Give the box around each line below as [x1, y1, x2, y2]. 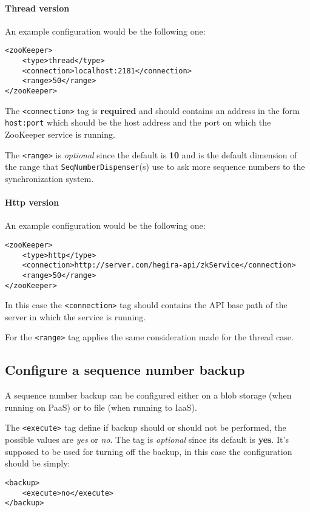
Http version [5, 196, 59, 209]
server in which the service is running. [5, 310, 146, 323]
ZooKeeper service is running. [5, 127, 115, 140]
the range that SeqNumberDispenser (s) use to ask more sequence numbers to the [5, 160, 305, 173]
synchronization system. [5, 172, 94, 184]
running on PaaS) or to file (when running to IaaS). [5, 400, 197, 413]
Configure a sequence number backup [5, 360, 245, 379]
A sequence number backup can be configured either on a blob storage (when [5, 389, 292, 402]
